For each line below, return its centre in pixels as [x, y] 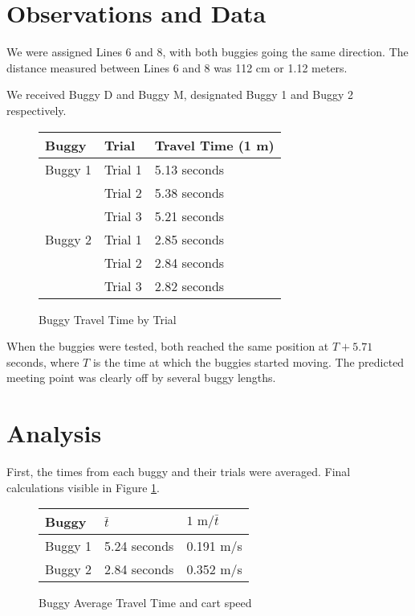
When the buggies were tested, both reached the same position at [168, 346]
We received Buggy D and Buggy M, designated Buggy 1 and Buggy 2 [180, 94]
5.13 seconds [189, 169]
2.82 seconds [189, 285]
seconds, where [43, 361]
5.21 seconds [189, 216]
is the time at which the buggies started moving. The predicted [248, 361]
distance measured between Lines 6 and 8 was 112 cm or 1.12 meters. [177, 67]
